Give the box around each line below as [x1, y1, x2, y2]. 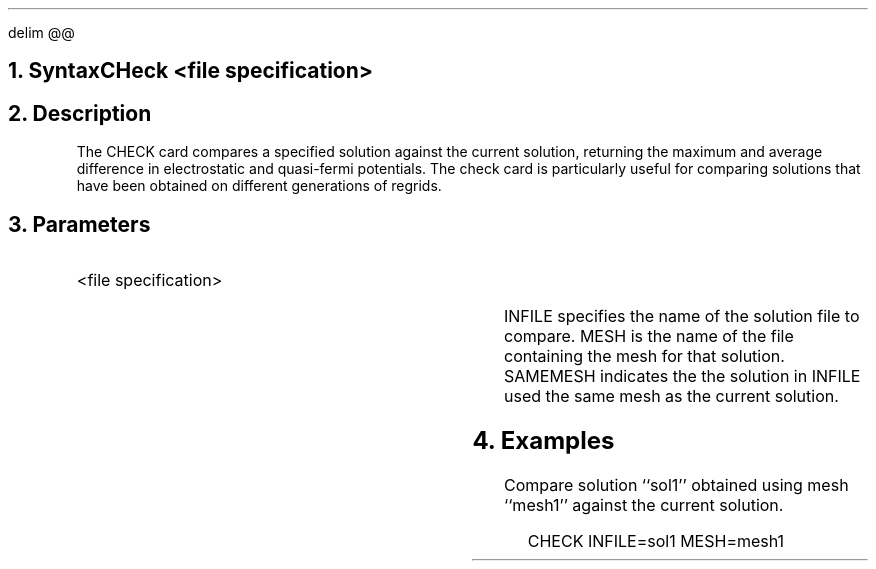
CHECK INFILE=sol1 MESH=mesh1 [527, 530, 785, 551]
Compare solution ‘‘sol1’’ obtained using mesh [504, 474, 849, 495]
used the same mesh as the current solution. [504, 386, 839, 407]
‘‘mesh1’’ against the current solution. [504, 494, 784, 515]
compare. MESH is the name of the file [504, 326, 794, 347]
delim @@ [8, 24, 75, 41]
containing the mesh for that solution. [504, 346, 785, 367]
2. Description [8, 100, 152, 126]
